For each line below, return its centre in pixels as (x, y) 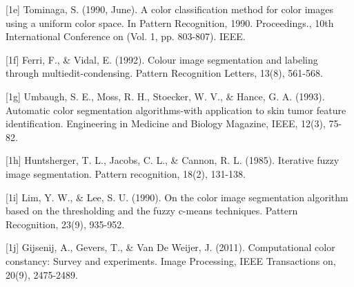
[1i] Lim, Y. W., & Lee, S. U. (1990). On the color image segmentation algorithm (177, 197)
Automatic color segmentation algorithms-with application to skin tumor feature (176, 110)
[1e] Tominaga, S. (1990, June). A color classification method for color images (169, 9)
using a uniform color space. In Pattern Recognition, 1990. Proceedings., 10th (170, 22)
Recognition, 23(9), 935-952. (65, 224)
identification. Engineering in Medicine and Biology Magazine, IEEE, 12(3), (166, 123)
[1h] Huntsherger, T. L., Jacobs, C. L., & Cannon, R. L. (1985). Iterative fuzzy (173, 160)
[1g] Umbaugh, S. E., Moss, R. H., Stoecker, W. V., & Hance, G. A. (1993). (165, 96)
